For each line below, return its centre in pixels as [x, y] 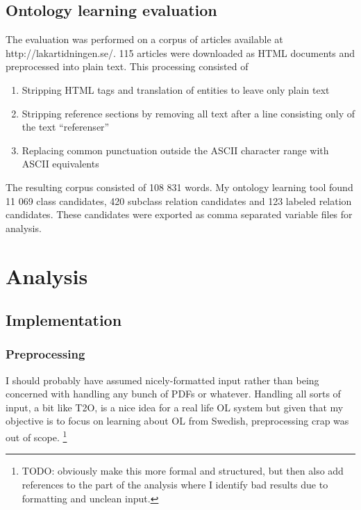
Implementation [64, 320]
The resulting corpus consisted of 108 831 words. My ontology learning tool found [179, 187]
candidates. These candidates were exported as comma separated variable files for [179, 214]
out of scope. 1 [36, 436]
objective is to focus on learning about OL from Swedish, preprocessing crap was [177, 421]
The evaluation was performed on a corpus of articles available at [144, 39]
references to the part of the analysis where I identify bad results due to [175, 484]
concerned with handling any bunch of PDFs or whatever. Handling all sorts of [173, 394]
